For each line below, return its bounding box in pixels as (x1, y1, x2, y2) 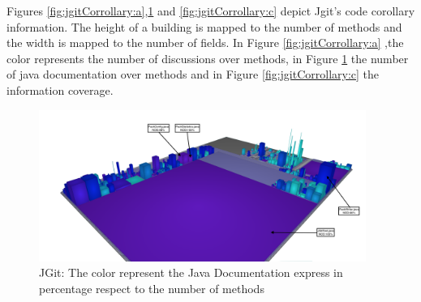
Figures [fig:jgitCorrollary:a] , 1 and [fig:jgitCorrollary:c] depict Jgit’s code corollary (6, 2, 415, 19)
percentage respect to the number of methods (39, 279, 264, 296)
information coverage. (6, 81, 114, 98)
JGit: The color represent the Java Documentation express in (39, 264, 343, 281)
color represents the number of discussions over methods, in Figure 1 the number (6, 49, 409, 66)
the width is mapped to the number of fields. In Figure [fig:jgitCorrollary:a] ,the (6, 34, 404, 51)
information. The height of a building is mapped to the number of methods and (6, 18, 402, 35)
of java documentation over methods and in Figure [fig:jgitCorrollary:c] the (6, 66, 380, 83)
